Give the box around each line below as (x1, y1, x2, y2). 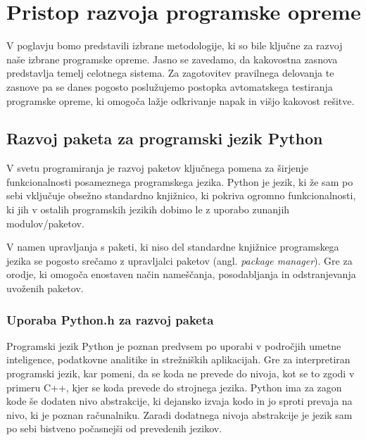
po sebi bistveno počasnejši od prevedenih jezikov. (6, 421, 222, 436)
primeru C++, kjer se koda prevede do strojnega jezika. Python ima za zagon (6, 379, 342, 394)
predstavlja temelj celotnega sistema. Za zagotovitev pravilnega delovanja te (6, 65, 334, 80)
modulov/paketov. (6, 215, 84, 230)
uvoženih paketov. (6, 281, 84, 296)
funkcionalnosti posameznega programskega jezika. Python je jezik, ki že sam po (6, 174, 353, 189)
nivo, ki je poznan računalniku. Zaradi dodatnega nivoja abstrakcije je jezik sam (6, 407, 353, 422)
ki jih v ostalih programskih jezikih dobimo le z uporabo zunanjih (6, 202, 290, 217)
